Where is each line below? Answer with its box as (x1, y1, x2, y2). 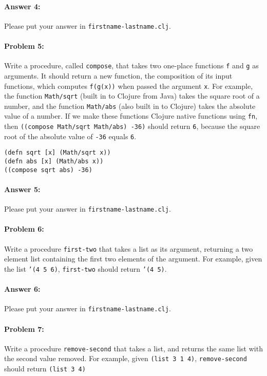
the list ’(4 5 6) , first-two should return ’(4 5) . (4, 263, 167, 274)
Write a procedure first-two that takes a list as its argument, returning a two (4, 243, 253, 254)
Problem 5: (4, 41, 44, 51)
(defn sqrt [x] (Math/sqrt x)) (4, 149, 111, 157)
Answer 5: (4, 184, 41, 194)
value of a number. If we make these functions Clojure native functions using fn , (4, 110, 258, 121)
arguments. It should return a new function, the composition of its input (4, 70, 233, 81)
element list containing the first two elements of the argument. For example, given (4, 253, 262, 264)
